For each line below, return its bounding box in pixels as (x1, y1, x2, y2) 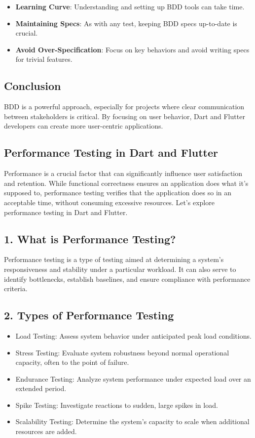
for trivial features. (15, 54, 73, 64)
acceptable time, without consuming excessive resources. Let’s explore (4, 197, 215, 207)
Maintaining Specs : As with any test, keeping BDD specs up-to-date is (15, 18, 237, 28)
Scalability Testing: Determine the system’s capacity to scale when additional (15, 416, 250, 427)
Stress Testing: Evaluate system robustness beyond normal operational (15, 347, 229, 357)
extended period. (15, 383, 67, 394)
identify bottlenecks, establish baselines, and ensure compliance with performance (4, 273, 251, 284)
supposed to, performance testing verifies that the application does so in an (4, 187, 232, 198)
